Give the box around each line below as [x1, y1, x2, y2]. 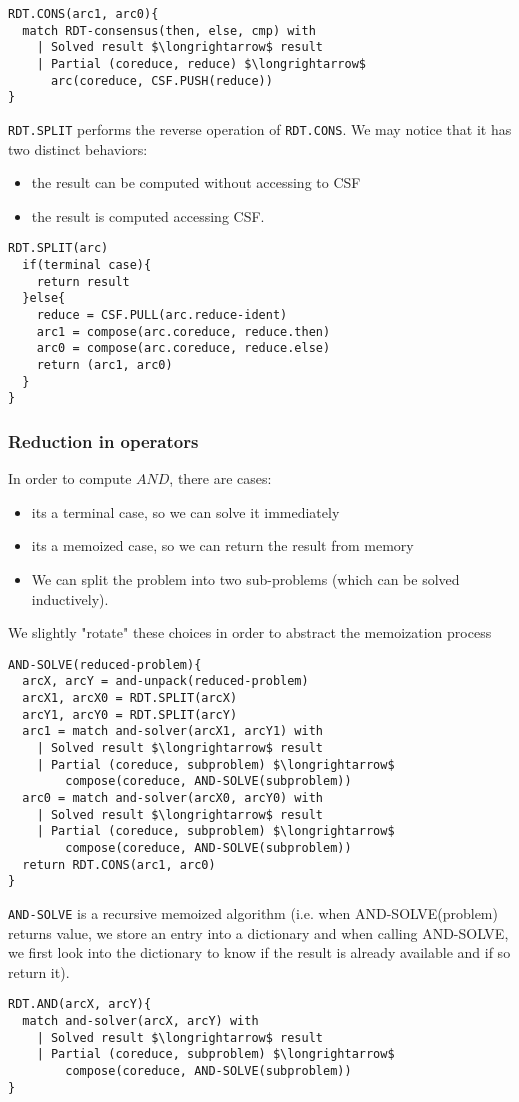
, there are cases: [169, 468, 272, 489]
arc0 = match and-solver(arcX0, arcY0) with [22, 790, 323, 805]
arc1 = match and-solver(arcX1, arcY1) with [22, 724, 323, 739]
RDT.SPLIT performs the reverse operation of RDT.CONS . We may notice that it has [8, 118, 512, 139]
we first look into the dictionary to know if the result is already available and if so [8, 942, 511, 963]
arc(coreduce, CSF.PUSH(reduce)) [50, 73, 273, 88]
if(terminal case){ [22, 258, 152, 273]
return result [36, 274, 130, 289]
